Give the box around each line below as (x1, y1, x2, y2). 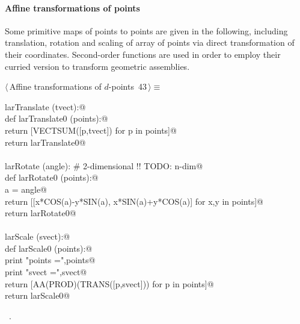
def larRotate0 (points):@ (5, 171, 99, 184)
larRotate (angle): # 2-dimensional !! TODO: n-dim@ (5, 159, 203, 172)
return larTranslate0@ (5, 136, 86, 148)
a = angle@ (5, 182, 47, 195)
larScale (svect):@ (5, 230, 70, 243)
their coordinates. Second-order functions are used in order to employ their (5, 48, 281, 60)
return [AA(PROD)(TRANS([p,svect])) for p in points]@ (5, 277, 214, 290)
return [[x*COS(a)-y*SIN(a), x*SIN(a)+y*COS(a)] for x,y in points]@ (5, 195, 264, 207)
